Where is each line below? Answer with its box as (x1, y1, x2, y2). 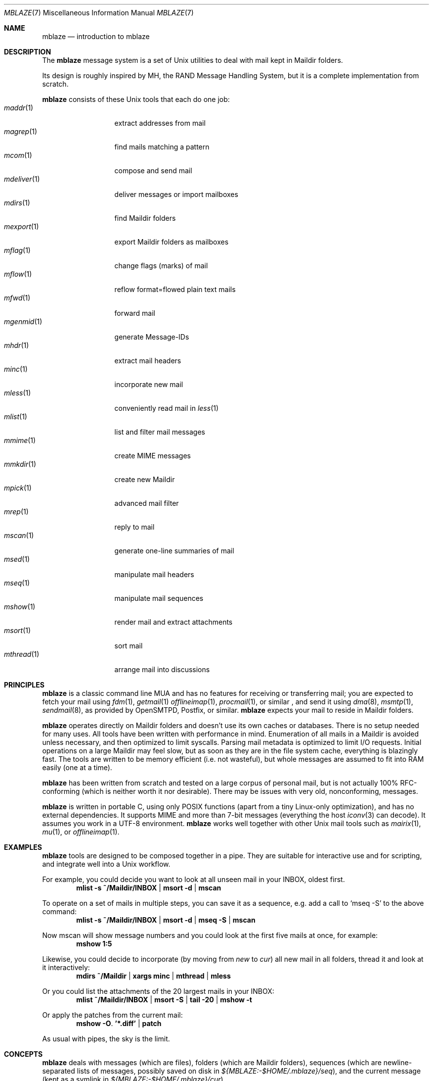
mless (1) (4, 389, 31, 397)
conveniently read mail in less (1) (114, 404, 219, 412)
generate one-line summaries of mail (114, 546, 234, 555)
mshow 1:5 (76, 939, 112, 948)
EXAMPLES (4, 843, 42, 851)
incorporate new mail (114, 380, 183, 389)
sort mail (114, 641, 143, 650)
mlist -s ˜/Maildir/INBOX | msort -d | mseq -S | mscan (76, 916, 256, 924)
